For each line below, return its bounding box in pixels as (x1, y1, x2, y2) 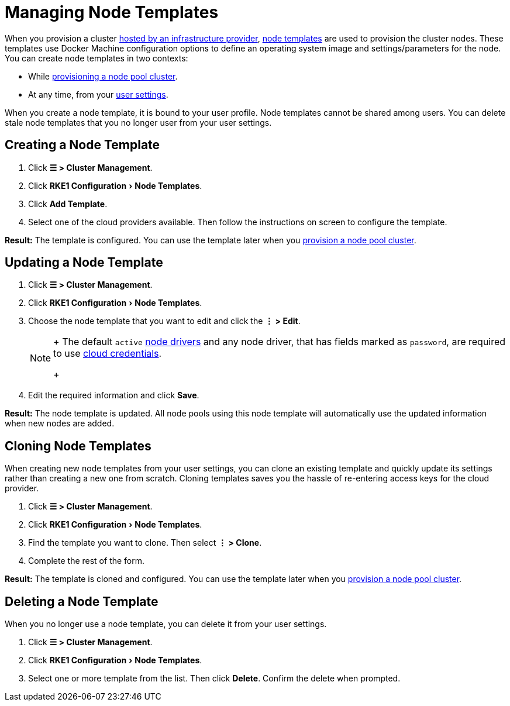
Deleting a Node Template (5, 594, 158, 609)
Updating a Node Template (5, 255, 163, 270)
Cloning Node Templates (5, 438, 151, 453)
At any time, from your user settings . (28, 89, 168, 99)
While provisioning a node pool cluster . (28, 71, 178, 81)
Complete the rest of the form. (28, 556, 145, 566)
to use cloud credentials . (53, 347, 162, 360)
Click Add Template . (28, 198, 108, 209)
